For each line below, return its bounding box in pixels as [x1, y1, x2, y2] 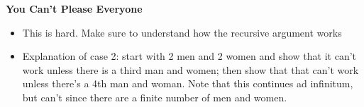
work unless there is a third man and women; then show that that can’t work [22, 62, 359, 77]
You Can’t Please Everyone [6, 1, 143, 15]
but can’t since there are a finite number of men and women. [22, 89, 287, 104]
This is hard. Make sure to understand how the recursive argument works [22, 25, 342, 39]
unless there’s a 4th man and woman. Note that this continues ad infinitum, [22, 76, 353, 91]
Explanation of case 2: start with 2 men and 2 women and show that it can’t [22, 49, 357, 63]
